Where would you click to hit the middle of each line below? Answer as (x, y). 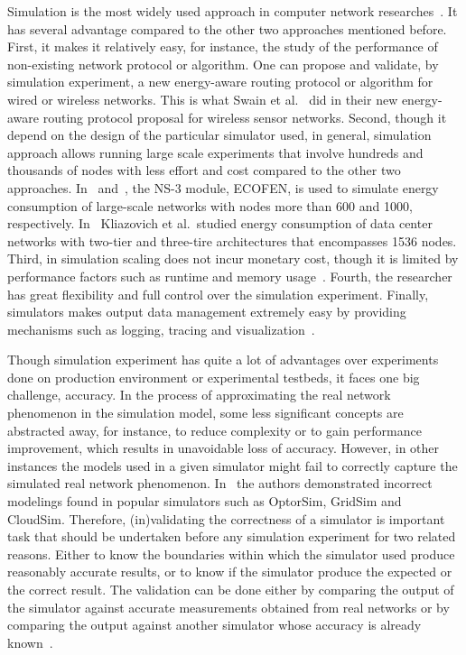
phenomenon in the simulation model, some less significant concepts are (205, 413)
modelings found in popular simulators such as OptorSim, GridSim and (205, 501)
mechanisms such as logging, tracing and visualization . (161, 329)
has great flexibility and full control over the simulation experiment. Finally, (218, 294)
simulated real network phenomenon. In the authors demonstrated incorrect (220, 483)
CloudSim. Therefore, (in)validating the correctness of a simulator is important (226, 518)
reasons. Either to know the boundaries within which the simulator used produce (231, 554)
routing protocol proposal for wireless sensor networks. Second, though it (245, 117)
